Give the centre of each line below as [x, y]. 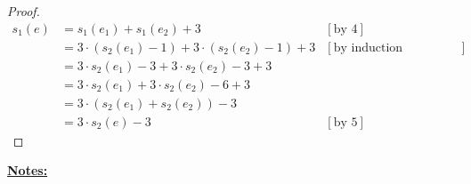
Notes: [28, 170]
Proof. [24, 11]
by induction [368, 48]
